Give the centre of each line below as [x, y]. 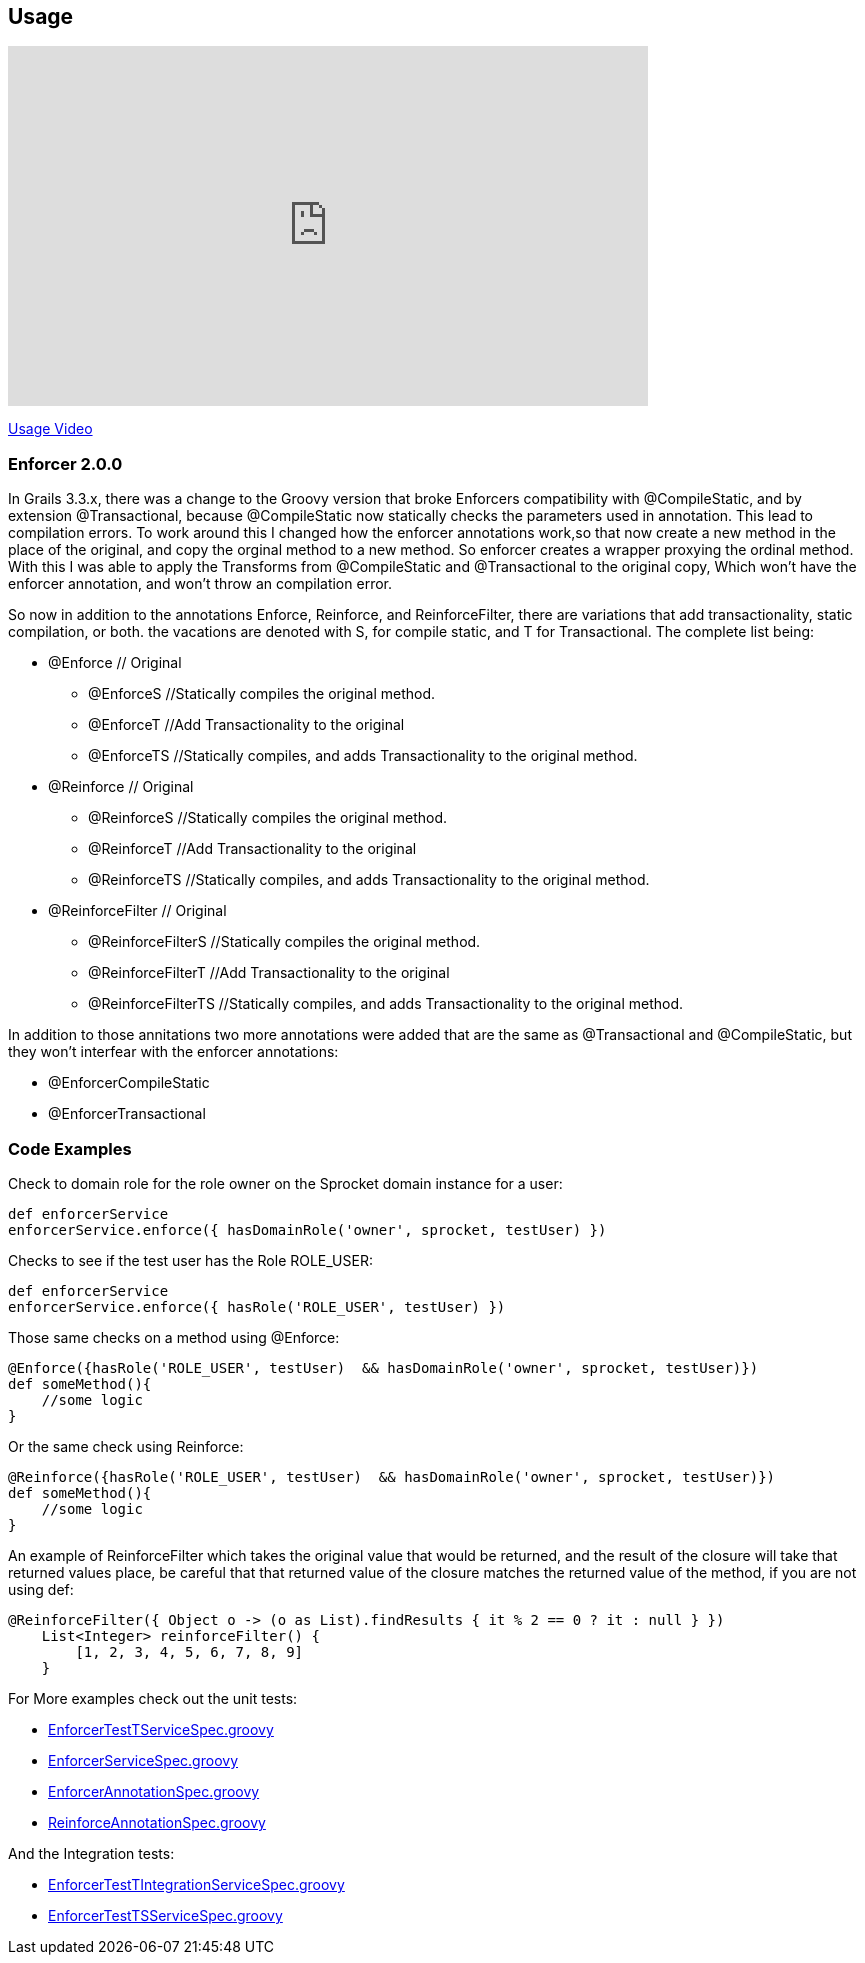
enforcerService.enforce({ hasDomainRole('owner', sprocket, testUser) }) [307, 1229]
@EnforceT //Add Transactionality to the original [246, 725]
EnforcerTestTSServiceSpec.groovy [165, 1915]
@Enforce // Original [115, 663]
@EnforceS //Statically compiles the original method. [262, 694]
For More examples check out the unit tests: [153, 1698]
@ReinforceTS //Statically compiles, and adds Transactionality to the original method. [369, 880]
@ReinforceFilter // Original [137, 911]
